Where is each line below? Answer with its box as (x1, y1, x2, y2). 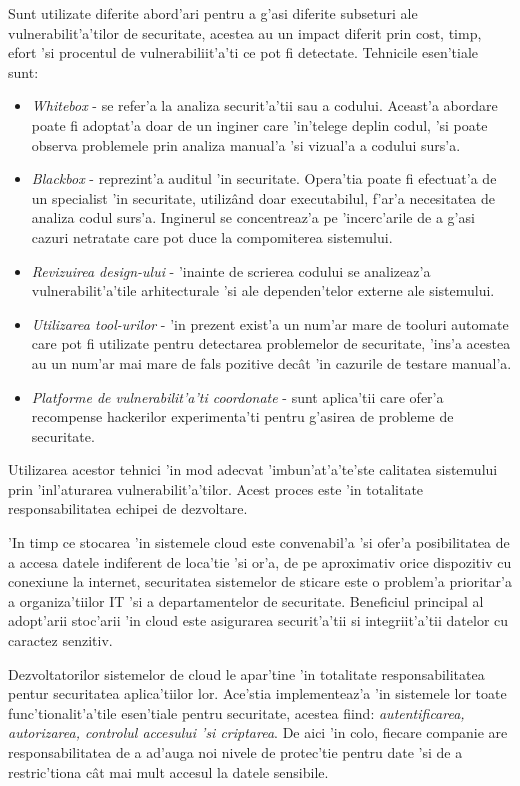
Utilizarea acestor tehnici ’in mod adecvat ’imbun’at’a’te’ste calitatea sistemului (8, 459, 498, 480)
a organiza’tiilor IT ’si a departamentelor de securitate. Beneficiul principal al (8, 590, 484, 611)
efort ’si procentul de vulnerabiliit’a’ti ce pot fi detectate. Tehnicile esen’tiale (8, 42, 479, 63)
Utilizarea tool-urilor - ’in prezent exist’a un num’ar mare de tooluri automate (31, 313, 509, 334)
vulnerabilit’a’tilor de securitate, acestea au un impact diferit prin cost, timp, (8, 22, 482, 43)
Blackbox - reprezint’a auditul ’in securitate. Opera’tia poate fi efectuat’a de (31, 168, 497, 189)
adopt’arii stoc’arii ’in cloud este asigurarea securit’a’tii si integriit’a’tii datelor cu (8, 610, 509, 631)
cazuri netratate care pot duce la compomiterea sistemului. (31, 226, 393, 247)
